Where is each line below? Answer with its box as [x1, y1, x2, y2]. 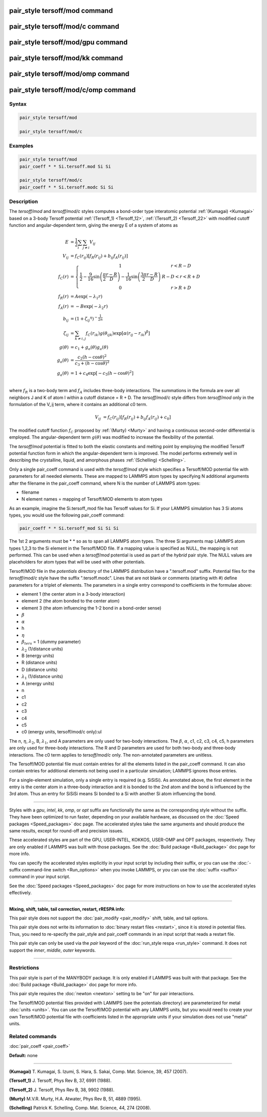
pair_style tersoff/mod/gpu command [9, 38, 128, 47]
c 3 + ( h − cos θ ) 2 [75, 359, 110, 367]
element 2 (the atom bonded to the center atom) [21, 598, 120, 604]
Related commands [9, 1033, 57, 1040]
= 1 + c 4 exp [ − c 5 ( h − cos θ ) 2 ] [70, 369, 133, 377]
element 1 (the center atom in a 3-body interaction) [21, 591, 126, 597]
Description [9, 198, 38, 205]
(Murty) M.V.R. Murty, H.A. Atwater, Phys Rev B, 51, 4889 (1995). [9, 1096, 142, 1102]
